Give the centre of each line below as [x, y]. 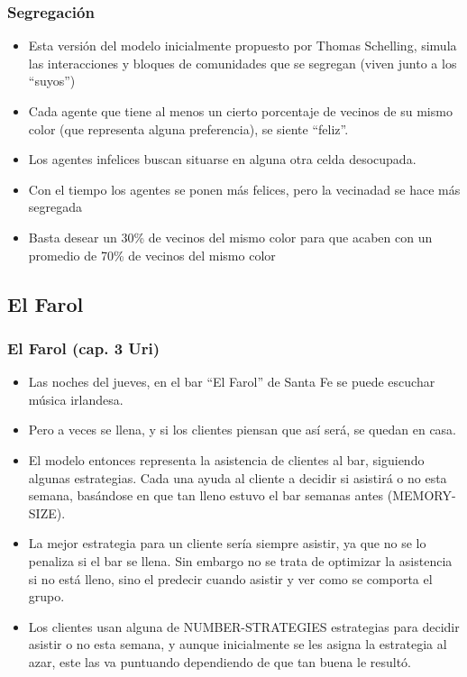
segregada [55, 207]
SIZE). [47, 512]
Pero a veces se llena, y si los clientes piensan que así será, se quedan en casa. [243, 430]
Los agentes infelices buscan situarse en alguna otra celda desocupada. [222, 159]
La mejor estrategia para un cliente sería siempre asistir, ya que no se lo [227, 543]
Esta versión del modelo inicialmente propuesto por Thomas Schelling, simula [243, 46]
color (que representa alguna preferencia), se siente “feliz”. [188, 128]
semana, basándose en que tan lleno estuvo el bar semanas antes [206, 495]
